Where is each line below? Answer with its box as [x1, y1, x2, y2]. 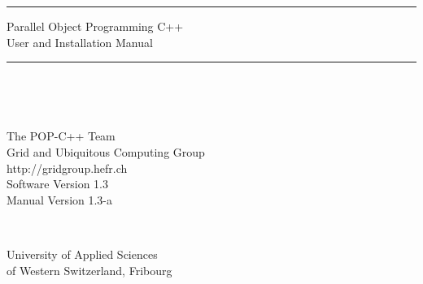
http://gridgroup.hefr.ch [7, 159, 128, 176]
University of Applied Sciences [7, 245, 158, 262]
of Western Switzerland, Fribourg [7, 261, 172, 278]
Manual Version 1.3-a [7, 191, 113, 208]
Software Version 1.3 [7, 175, 108, 192]
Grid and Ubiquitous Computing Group [7, 143, 205, 160]
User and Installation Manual [7, 33, 153, 50]
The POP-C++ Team [7, 127, 116, 144]
